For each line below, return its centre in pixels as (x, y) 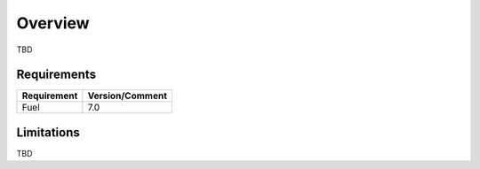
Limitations (48, 132)
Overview (53, 23)
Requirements (56, 75)
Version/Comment (128, 96)
